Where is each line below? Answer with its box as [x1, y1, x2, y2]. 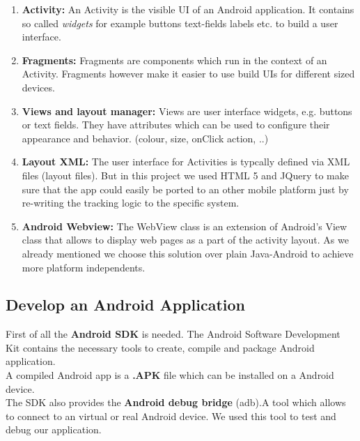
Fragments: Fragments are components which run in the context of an [22, 52, 327, 67]
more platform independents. [22, 260, 146, 274]
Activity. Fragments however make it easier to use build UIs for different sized [22, 66, 355, 81]
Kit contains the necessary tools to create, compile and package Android [6, 340, 315, 354]
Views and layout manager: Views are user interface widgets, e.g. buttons [22, 103, 352, 118]
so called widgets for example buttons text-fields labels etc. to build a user [22, 15, 338, 30]
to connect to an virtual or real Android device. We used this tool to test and [6, 408, 336, 423]
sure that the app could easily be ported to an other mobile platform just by [22, 181, 349, 196]
